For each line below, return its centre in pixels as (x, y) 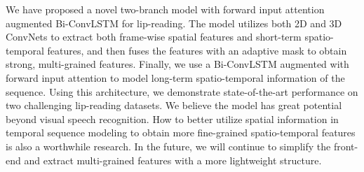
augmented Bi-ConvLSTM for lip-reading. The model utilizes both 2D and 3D (174, 23)
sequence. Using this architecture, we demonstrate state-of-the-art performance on (182, 91)
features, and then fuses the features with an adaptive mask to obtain (197, 50)
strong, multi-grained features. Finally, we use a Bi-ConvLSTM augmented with (177, 64)
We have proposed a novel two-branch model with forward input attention (165, 9)
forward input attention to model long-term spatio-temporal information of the (175, 77)
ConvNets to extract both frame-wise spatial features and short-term (154, 37)
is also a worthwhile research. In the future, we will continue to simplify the (168, 146)
